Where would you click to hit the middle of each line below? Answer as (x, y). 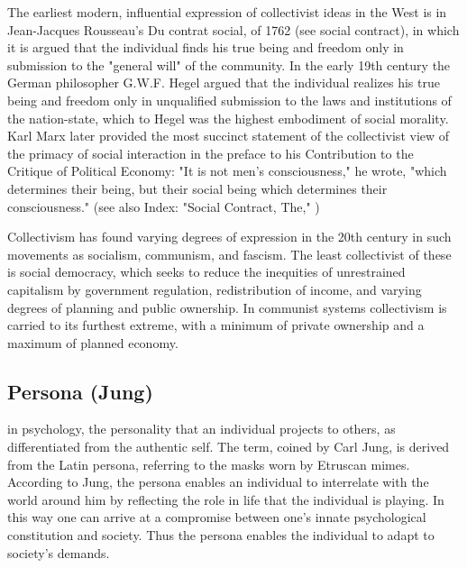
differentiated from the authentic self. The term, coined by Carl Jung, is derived (229, 447)
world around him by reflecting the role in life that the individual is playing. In (226, 499)
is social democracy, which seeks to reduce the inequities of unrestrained (206, 272)
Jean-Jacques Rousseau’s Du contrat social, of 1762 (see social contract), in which (233, 29)
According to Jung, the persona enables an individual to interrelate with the (218, 482)
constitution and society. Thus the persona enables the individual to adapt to (221, 535)
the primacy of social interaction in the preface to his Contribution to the (211, 153)
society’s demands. (59, 552)
